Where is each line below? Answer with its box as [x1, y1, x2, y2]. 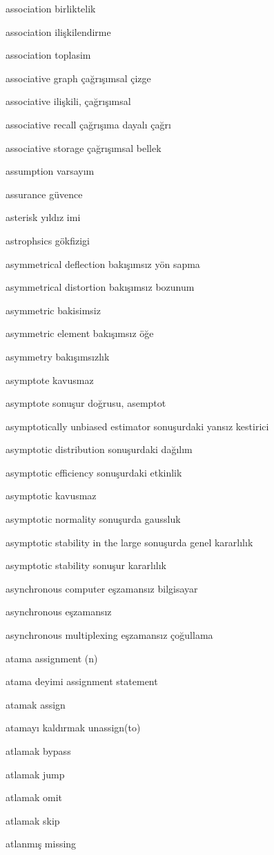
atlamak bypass [6, 744, 71, 758]
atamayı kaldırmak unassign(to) [6, 720, 141, 735]
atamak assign [6, 697, 66, 711]
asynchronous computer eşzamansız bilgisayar [6, 581, 198, 595]
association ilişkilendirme [6, 24, 111, 39]
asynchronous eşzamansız [6, 604, 112, 619]
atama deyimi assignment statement [6, 674, 158, 689]
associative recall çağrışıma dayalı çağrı [6, 117, 171, 131]
